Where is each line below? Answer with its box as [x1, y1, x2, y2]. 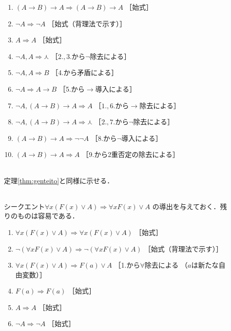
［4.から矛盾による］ [51, 67, 118, 78]
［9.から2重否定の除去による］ [82, 149, 179, 159]
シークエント [4, 201, 45, 211]
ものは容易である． [17, 211, 79, 221]
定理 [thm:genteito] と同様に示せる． [4, 175, 114, 185]
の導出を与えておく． [152, 201, 220, 211]
